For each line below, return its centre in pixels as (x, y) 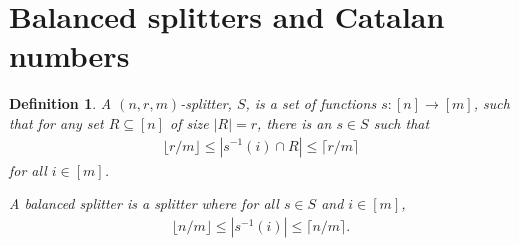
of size (189, 122)
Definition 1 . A (60, 103)
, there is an (294, 122)
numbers (69, 55)
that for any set (56, 122)
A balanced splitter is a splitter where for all (144, 203)
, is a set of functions (311, 103)
